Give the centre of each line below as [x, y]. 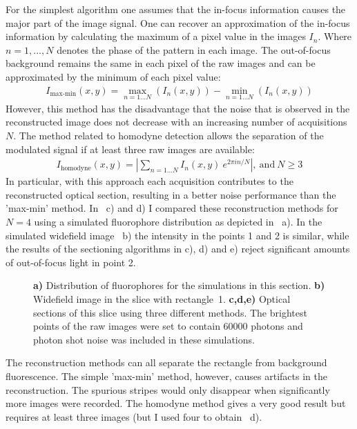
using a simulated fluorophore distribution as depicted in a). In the [178, 221]
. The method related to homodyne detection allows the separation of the [168, 135]
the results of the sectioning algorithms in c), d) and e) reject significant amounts [178, 249]
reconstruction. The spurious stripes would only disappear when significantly [168, 389]
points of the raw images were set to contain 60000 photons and [168, 326]
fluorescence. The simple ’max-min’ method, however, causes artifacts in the [166, 376]
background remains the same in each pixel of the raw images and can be [161, 63]
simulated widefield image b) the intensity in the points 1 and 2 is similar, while [177, 235]
